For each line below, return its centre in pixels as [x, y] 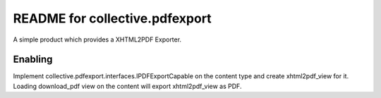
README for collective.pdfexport [112, 18]
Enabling [33, 60]
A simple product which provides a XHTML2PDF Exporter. [97, 39]
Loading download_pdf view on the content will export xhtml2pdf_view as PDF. [127, 86]
